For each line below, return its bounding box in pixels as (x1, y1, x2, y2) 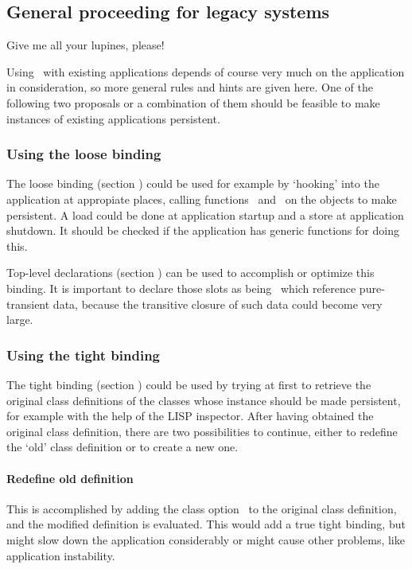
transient (6, 295, 50, 312)
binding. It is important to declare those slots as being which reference (6, 279, 356, 296)
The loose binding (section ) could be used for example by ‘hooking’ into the (6, 175, 379, 192)
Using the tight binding (6, 345, 161, 364)
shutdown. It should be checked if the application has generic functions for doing (6, 222, 399, 239)
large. (6, 311, 33, 328)
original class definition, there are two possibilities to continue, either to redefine (6, 423, 398, 439)
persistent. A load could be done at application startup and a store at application (6, 206, 404, 223)
